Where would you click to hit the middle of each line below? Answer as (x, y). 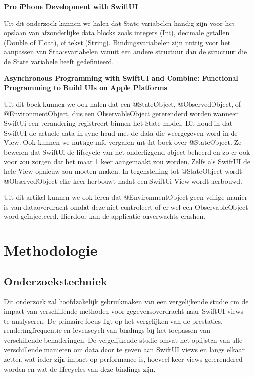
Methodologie (51, 250)
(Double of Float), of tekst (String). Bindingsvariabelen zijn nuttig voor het (117, 42)
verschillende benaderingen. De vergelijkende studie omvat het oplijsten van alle (123, 340)
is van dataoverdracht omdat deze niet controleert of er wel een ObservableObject (126, 206)
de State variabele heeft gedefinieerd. (59, 61)
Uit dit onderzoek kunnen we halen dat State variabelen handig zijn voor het (119, 23)
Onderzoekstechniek (55, 281)
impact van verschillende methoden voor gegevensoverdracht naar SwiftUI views (124, 311)
